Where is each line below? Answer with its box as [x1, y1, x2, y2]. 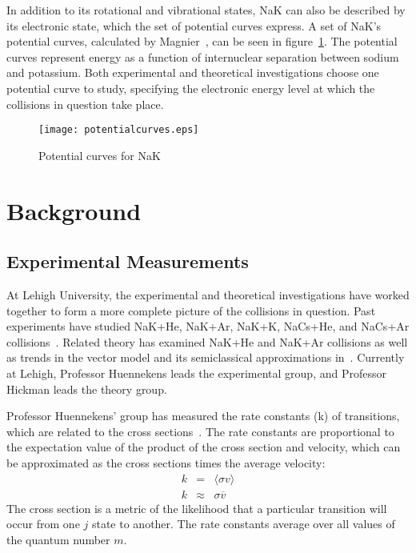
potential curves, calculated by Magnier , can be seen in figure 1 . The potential [6, 33, 398, 50]
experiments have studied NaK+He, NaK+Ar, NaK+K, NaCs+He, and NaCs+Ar [6, 318, 410, 335]
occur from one [6, 515, 80, 532]
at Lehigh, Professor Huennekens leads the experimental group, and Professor [6, 364, 386, 381]
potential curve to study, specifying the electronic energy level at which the [6, 79, 375, 96]
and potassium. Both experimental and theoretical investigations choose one [6, 64, 379, 81]
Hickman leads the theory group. [6, 380, 167, 397]
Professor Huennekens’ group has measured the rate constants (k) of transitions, [6, 407, 400, 424]
